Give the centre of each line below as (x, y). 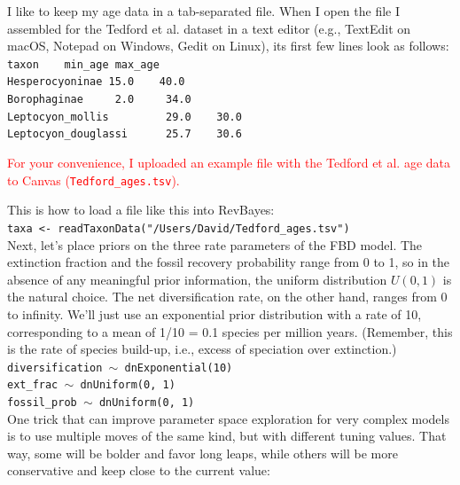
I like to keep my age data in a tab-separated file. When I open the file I (204, 11)
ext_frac (33, 385)
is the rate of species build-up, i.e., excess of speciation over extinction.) (202, 349)
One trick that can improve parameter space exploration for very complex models (228, 418)
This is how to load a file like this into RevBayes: (141, 210)
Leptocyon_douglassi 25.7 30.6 (125, 134)
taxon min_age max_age (83, 64)
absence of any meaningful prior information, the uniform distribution (197, 279)
